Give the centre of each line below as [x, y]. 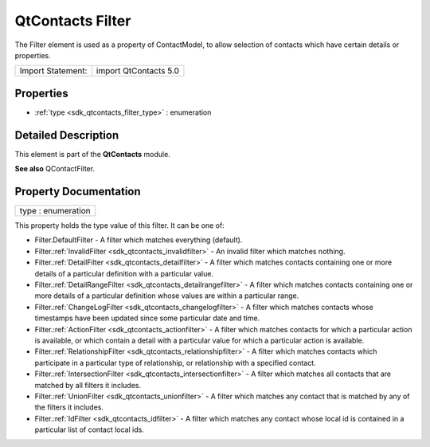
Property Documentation [78, 191]
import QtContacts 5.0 [137, 71]
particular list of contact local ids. [90, 429]
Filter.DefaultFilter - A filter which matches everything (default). [139, 240]
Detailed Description [67, 135]
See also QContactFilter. [55, 169]
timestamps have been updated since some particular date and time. [147, 318]
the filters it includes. [69, 407]
